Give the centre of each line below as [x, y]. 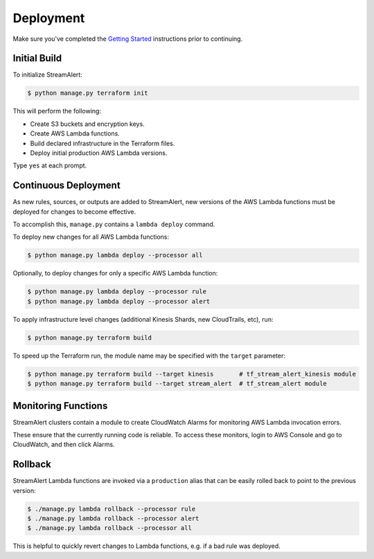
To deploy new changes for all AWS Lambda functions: [91, 237]
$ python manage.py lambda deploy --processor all [115, 255]
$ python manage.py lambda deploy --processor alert [119, 301]
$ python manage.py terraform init [88, 93]
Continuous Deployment [66, 186]
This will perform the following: [57, 111]
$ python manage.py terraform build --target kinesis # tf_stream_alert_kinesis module [192, 374]
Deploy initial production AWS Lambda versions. [99, 153]
